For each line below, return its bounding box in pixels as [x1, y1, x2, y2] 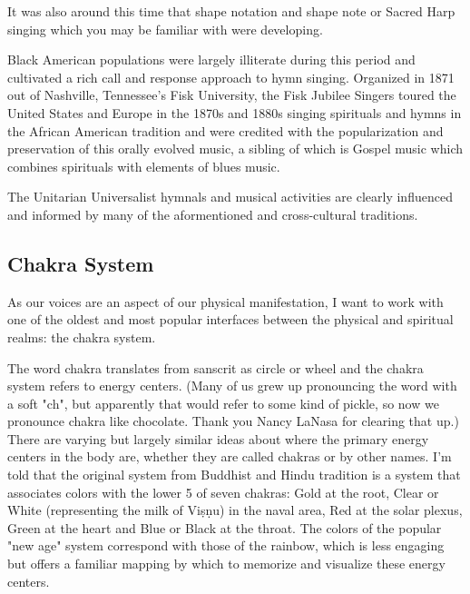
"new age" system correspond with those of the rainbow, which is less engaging [7, 536, 445, 555]
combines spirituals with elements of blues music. [7, 156, 280, 175]
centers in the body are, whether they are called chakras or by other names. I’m [7, 447, 452, 466]
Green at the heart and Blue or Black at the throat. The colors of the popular [7, 518, 442, 537]
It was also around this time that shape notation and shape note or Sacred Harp [7, 2, 455, 20]
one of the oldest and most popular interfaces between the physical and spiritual [7, 310, 454, 329]
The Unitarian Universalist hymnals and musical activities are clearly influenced [7, 187, 453, 206]
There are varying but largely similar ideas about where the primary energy [7, 429, 429, 448]
